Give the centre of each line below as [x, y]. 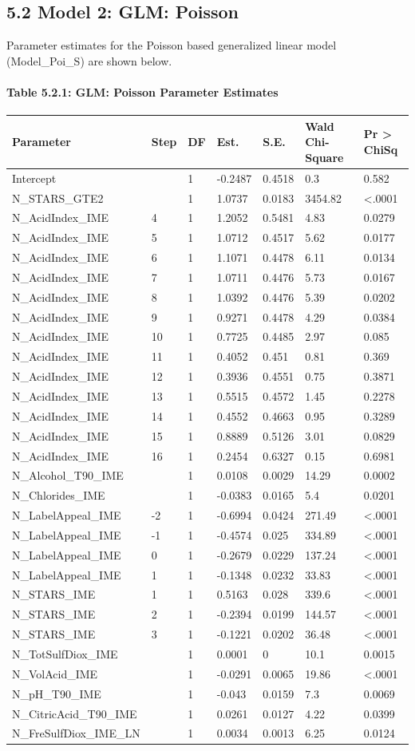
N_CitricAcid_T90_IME [75, 713]
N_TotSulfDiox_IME [65, 653]
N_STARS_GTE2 [58, 198]
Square [324, 157]
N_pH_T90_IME [57, 693]
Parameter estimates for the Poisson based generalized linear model [172, 45]
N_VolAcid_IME [55, 673]
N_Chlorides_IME [59, 495]
